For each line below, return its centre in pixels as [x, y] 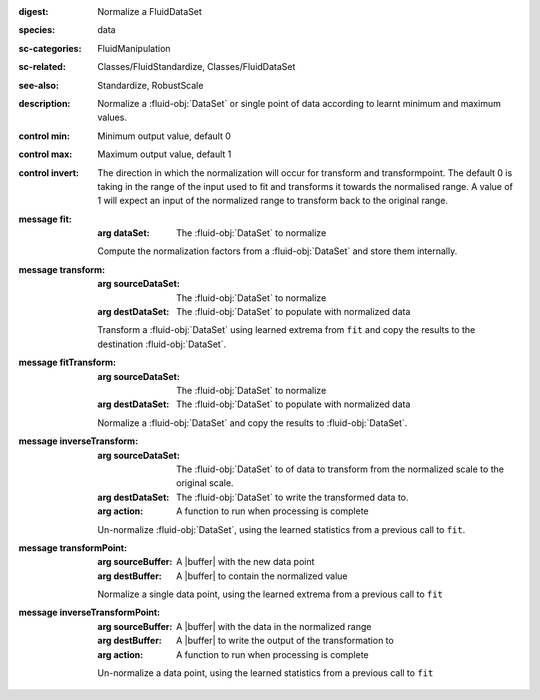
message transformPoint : [73, 547]
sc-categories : [50, 48]
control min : [44, 136]
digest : [33, 11]
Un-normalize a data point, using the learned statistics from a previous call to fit [265, 673]
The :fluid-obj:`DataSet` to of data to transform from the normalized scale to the [340, 469]
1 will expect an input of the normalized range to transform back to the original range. [273, 201]
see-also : [39, 85]
